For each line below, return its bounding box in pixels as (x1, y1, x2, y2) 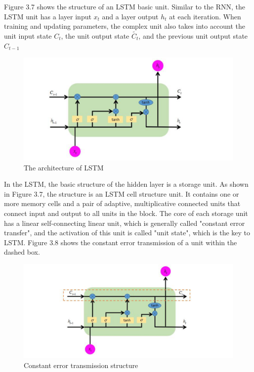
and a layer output (102, 11, 159, 21)
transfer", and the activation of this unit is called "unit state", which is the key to (4, 227, 251, 238)
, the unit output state (61, 31, 129, 41)
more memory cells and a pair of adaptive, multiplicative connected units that (4, 198, 241, 209)
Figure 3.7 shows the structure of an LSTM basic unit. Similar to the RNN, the (4, 1, 245, 11)
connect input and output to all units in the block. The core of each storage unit (4, 208, 248, 218)
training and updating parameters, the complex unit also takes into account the (4, 21, 246, 31)
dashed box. (4, 247, 40, 257)
